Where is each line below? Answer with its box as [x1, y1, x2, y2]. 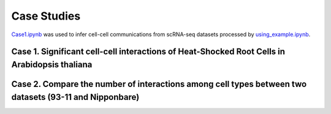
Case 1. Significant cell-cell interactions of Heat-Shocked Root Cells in [11, 47, 285, 57]
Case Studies [11, 9, 81, 23]
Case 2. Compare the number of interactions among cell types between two [11, 78, 307, 89]
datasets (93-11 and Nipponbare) [11, 92, 140, 102]
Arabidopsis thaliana [11, 59, 93, 70]
